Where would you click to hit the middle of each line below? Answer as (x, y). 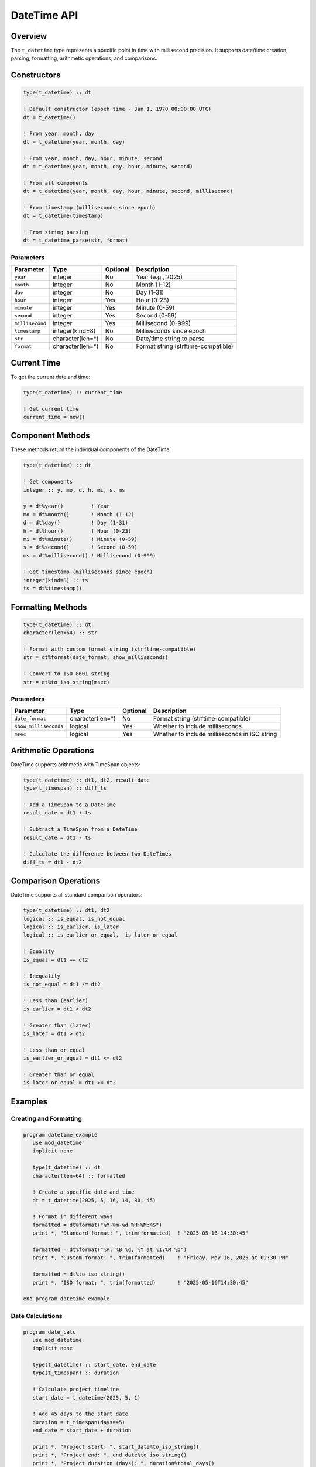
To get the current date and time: (51, 377)
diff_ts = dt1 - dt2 (52, 862)
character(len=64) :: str (60, 633)
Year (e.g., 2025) (159, 277)
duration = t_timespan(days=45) (79, 1422)
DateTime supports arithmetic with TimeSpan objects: (75, 764)
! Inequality (42, 976)
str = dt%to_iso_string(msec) (66, 682)
